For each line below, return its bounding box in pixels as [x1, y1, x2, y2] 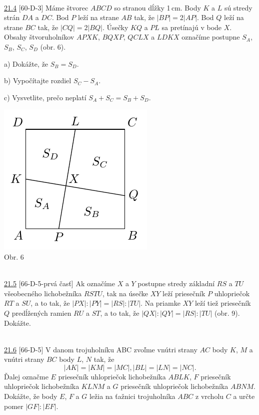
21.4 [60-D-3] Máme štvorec [4, 2, 88, 13]
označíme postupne [181, 32, 240, 42]
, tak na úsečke [102, 288, 148, 298]
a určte [233, 391, 255, 401]
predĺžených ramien [11, 307, 71, 318]
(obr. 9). [214, 307, 240, 318]
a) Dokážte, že [4, 58, 48, 69]
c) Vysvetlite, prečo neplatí [4, 92, 86, 102]
